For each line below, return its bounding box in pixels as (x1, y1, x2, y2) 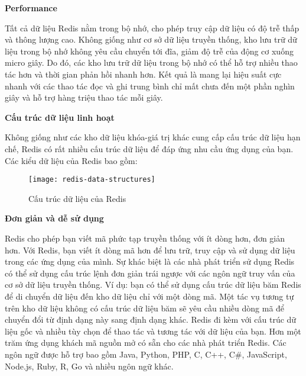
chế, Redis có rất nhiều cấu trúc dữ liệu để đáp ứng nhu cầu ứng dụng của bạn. (5, 142, 294, 155)
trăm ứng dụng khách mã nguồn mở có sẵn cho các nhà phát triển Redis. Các (5, 336, 287, 349)
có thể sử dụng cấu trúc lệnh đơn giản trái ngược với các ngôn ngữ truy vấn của (5, 266, 295, 279)
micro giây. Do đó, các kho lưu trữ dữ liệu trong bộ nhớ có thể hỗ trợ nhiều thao (5, 56, 298, 69)
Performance (5, 2, 57, 14)
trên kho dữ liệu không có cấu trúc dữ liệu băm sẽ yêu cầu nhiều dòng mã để (5, 301, 285, 314)
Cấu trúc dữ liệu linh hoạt (5, 111, 115, 123)
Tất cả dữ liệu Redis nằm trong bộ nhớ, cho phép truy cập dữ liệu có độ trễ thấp (5, 21, 300, 34)
